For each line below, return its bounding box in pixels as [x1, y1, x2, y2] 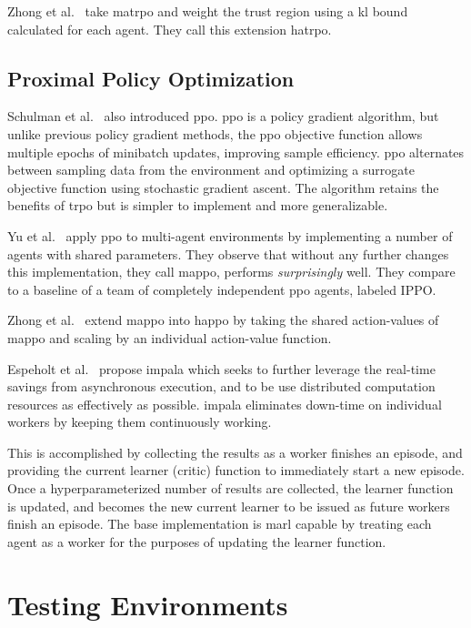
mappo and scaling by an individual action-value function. [7, 328, 332, 347]
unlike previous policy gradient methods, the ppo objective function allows [7, 124, 423, 143]
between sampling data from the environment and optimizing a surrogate [7, 160, 415, 179]
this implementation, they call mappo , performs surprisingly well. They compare [7, 262, 456, 281]
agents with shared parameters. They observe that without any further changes [7, 244, 449, 263]
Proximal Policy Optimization [7, 64, 295, 92]
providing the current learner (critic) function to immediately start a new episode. [7, 461, 465, 480]
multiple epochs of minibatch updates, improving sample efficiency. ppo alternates [7, 142, 465, 161]
